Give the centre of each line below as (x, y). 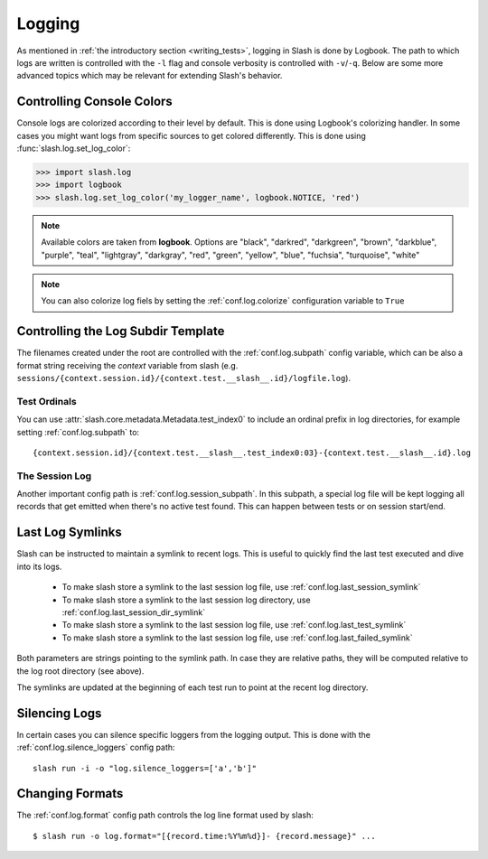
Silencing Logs (59, 713)
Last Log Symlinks (69, 532)
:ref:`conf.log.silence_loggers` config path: (96, 747)
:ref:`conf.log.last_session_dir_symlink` (134, 612)
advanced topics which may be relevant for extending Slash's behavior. (150, 76)
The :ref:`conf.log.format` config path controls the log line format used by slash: (165, 815)
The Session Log (54, 476)
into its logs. (39, 566)
